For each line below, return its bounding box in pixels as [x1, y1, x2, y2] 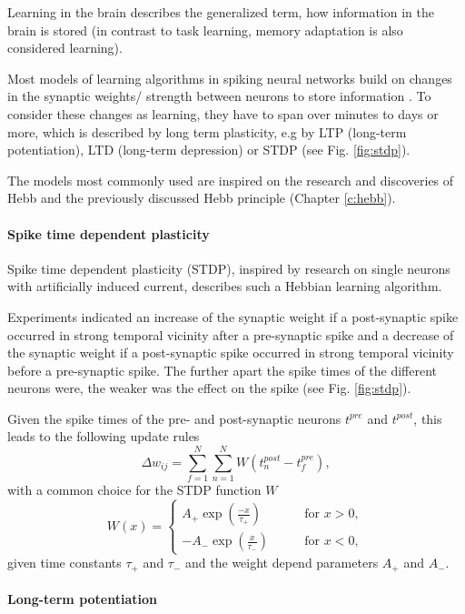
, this [413, 408, 442, 428]
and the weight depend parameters [185, 553, 379, 572]
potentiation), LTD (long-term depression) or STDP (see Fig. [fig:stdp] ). [7, 140, 411, 159]
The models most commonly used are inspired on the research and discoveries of [7, 170, 454, 189]
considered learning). [7, 38, 123, 57]
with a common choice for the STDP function [7, 480, 262, 499]
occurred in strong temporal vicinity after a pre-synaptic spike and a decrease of [7, 325, 454, 344]
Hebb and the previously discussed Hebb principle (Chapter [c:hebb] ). [7, 188, 396, 207]
